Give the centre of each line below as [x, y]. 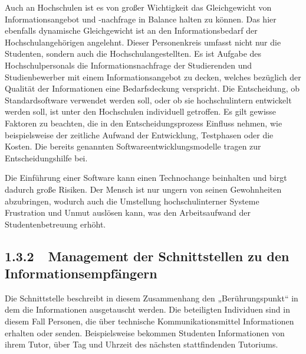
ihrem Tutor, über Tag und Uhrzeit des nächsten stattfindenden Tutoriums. [142, 344]
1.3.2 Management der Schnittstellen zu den [147, 256]
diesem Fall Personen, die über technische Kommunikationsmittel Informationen [149, 321]
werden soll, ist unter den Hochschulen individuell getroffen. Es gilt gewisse [141, 111]
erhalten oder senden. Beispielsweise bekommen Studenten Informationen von [145, 332]
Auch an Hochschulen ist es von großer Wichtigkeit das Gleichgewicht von [138, 7]
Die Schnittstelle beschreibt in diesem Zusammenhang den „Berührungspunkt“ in [152, 298]
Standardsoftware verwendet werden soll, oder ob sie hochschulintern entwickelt [148, 100]
